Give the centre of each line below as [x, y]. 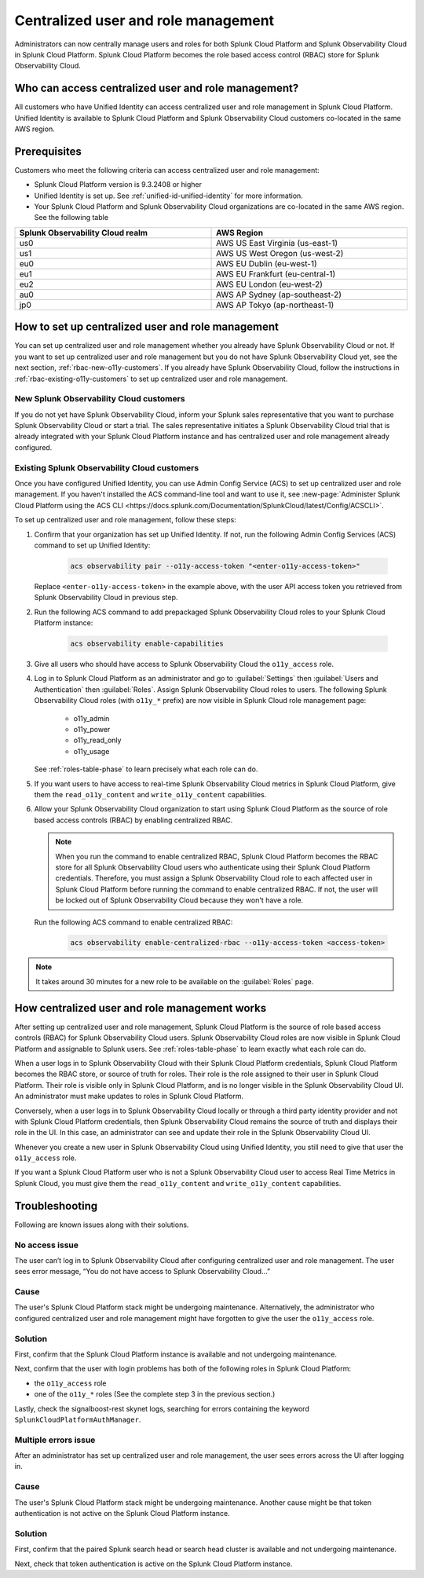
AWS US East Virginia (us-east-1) [277, 243]
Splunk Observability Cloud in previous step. [106, 598]
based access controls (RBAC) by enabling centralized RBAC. [133, 820]
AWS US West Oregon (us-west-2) [280, 253]
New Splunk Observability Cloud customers [100, 399]
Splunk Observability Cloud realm [84, 232]
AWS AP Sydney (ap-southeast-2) [279, 295]
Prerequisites [48, 151]
